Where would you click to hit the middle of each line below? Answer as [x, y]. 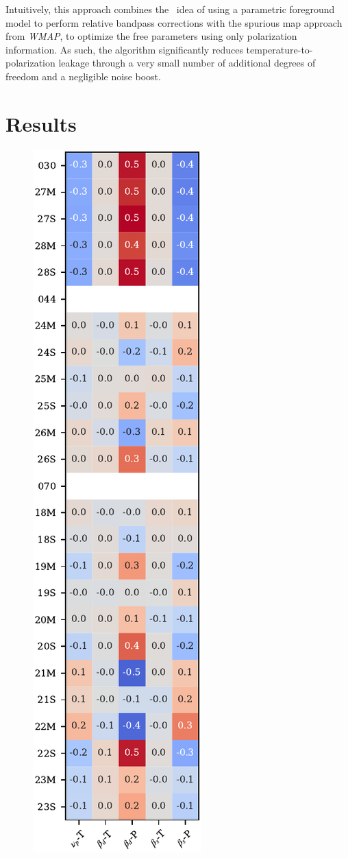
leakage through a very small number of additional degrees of [187, 63]
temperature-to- [279, 49]
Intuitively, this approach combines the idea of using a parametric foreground [170, 9]
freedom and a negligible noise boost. [83, 76]
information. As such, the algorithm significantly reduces [124, 49]
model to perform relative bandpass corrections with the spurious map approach [174, 22]
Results [41, 123]
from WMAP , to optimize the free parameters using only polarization [151, 36]
